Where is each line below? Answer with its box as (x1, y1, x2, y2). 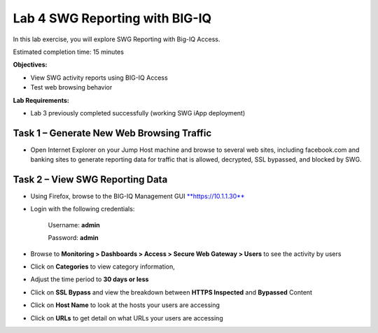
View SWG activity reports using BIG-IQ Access (30, 73, 168, 82)
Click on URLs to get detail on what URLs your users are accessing (30, 313, 223, 322)
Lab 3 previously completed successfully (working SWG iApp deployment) (30, 108, 245, 117)
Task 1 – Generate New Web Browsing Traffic (13, 127, 212, 139)
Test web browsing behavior (30, 83, 113, 92)
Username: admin (48, 220, 101, 229)
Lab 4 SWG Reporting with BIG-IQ (13, 10, 212, 26)
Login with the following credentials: (30, 205, 135, 213)
